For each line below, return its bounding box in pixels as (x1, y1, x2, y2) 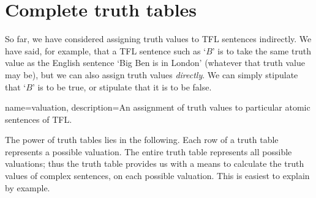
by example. (5, 181, 50, 194)
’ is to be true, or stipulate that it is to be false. (32, 80, 212, 93)
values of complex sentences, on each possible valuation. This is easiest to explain (5, 169, 310, 182)
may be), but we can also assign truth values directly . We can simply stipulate (5, 68, 298, 81)
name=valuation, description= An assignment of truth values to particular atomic (5, 101, 310, 114)
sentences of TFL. (5, 112, 72, 125)
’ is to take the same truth (212, 44, 311, 57)
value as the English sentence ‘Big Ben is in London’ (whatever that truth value (5, 56, 305, 69)
